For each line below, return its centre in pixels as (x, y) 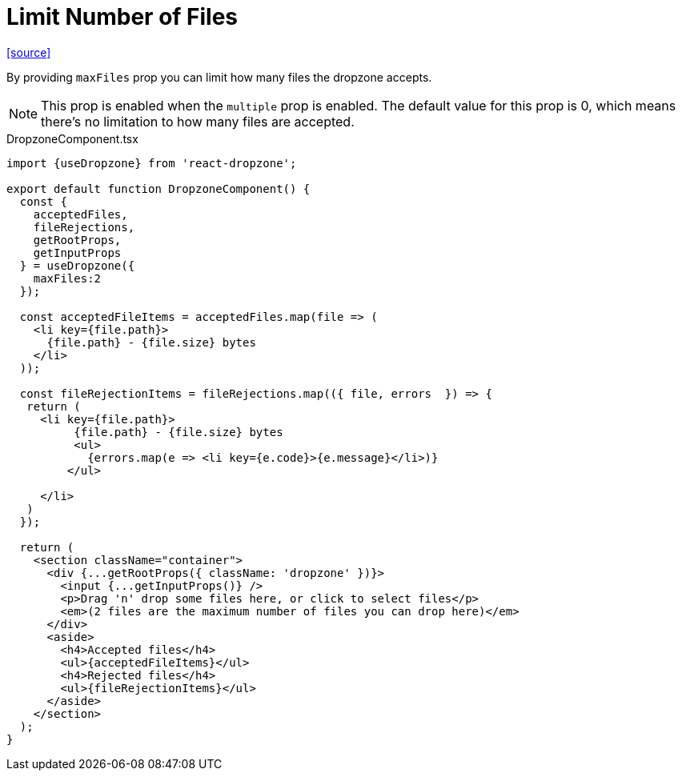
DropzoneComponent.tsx (72, 138)
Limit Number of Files (122, 17)
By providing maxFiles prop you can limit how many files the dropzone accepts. (219, 77)
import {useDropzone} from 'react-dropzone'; (152, 163)
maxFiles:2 (67, 278)
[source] (29, 52)
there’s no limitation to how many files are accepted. (198, 121)
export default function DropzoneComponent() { (158, 188)
